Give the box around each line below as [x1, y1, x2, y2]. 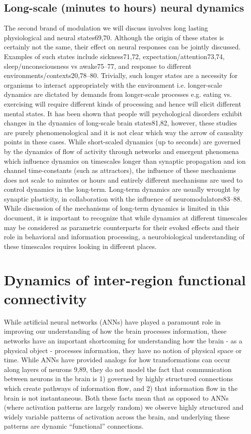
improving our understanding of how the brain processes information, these [4, 326, 227, 336]
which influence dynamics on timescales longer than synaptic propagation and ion [4, 155, 246, 166]
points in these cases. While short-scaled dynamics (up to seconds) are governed [4, 137, 241, 147]
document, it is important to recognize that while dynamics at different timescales [4, 213, 248, 223]
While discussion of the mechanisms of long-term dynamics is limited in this [4, 203, 230, 213]
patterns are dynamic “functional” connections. [4, 421, 144, 431]
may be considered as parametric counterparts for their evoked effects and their [4, 222, 239, 232]
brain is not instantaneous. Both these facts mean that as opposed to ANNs [4, 392, 229, 403]
